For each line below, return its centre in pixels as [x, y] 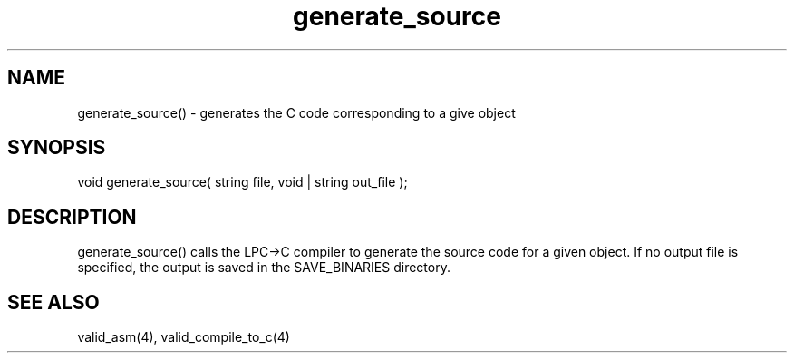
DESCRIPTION [72, 217]
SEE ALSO [53, 302]
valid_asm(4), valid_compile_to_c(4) [184, 337]
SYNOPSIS [57, 148]
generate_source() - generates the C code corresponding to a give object [296, 112]
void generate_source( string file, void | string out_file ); [242, 182]
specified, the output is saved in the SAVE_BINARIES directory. [264, 268]
